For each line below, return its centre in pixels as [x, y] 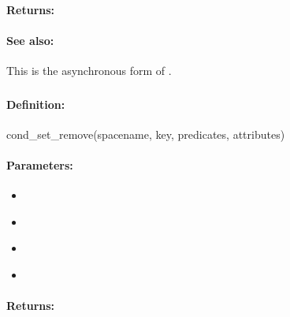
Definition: [36, 104]
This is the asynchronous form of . [89, 70]
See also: [30, 40]
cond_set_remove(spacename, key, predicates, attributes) [146, 134]
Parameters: [40, 164]
